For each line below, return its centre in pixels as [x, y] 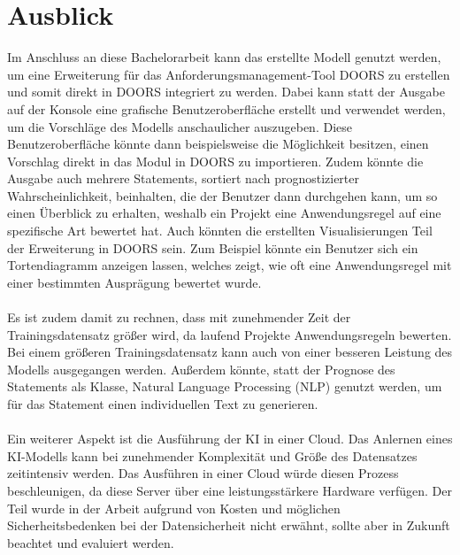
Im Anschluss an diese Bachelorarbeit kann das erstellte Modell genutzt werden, [224, 57]
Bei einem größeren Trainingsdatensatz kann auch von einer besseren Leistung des [230, 352]
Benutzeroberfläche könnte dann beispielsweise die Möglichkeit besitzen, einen [218, 144]
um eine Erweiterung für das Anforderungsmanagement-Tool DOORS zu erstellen [229, 74]
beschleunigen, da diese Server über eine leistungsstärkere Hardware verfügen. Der [230, 490]
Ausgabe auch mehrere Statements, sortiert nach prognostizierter [184, 178]
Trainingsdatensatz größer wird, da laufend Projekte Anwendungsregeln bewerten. [230, 334]
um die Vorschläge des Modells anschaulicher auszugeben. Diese [180, 126]
